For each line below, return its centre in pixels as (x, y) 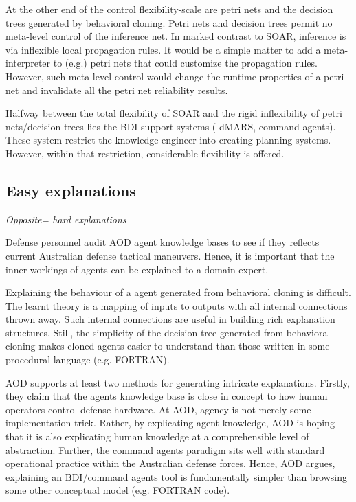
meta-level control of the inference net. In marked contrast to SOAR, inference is (176, 36)
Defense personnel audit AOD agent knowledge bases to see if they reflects (163, 242)
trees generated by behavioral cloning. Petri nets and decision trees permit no (169, 22)
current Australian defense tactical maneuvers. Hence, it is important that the (170, 255)
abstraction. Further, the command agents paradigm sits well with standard (165, 449)
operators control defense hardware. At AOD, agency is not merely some (158, 409)
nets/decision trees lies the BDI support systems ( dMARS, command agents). (171, 126)
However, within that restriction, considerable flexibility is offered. (145, 153)
